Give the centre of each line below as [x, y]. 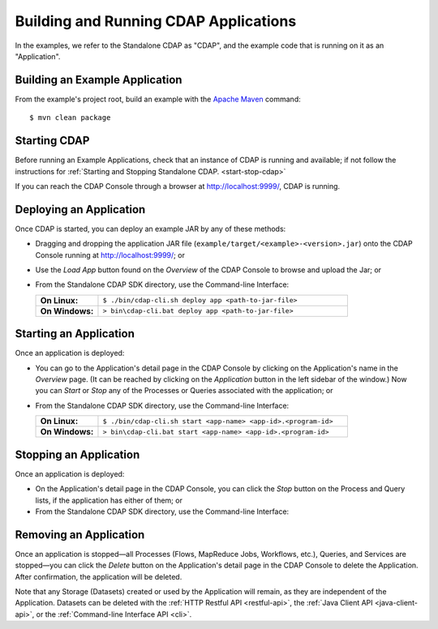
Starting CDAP [52, 141]
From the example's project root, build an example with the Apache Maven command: [158, 99]
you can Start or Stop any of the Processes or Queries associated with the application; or [184, 391]
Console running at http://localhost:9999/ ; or [110, 255]
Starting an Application [75, 334]
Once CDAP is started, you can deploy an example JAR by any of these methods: [150, 229]
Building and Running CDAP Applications [156, 21]
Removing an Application [80, 535]
